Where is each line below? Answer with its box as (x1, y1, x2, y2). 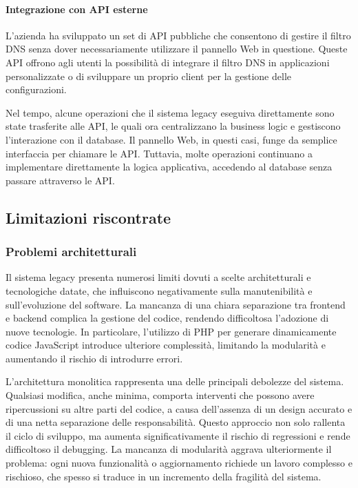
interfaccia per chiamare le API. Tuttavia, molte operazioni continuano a (6, 146, 313, 160)
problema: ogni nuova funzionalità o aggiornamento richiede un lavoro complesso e (6, 456, 352, 470)
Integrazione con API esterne (6, 1, 148, 16)
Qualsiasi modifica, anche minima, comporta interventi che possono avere (6, 388, 315, 402)
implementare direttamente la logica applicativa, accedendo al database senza (6, 159, 333, 174)
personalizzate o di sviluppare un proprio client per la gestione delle (6, 68, 292, 83)
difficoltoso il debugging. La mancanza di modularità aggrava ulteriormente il (6, 442, 332, 456)
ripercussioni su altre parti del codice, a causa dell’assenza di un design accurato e (6, 401, 352, 416)
